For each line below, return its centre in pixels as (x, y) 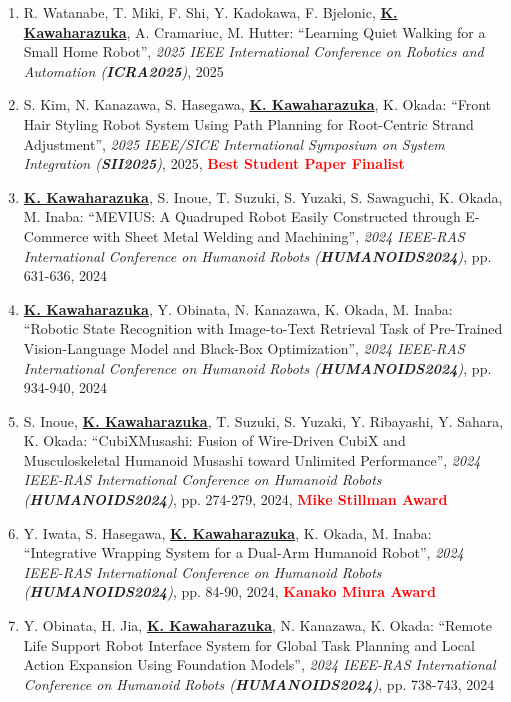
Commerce (56, 235)
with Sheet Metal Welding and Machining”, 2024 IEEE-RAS (279, 235)
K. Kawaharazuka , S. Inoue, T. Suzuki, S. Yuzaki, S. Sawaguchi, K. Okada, (263, 196)
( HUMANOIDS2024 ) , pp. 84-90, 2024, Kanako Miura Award (229, 591)
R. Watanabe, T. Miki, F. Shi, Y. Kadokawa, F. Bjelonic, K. (210, 12)
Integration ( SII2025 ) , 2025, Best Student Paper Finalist (214, 163)
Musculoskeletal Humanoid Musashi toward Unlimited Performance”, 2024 (252, 459)
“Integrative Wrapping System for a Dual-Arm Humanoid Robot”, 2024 (243, 552)
